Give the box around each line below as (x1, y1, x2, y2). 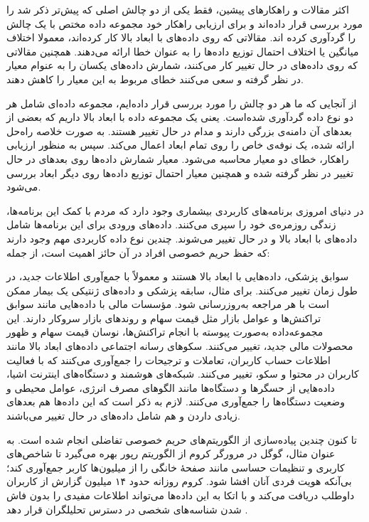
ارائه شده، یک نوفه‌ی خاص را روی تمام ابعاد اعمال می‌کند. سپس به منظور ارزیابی (6, 137, 355, 152)
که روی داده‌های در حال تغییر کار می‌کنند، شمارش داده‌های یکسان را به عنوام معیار (6, 58, 358, 73)
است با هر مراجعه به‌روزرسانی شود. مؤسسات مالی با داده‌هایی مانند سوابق (6, 297, 329, 311)
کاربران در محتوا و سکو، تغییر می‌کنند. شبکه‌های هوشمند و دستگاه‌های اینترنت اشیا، (6, 366, 359, 381)
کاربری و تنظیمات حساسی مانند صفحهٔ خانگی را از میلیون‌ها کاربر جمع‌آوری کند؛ (6, 459, 345, 474)
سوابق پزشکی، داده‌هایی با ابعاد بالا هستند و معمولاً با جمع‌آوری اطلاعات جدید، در (6, 269, 349, 284)
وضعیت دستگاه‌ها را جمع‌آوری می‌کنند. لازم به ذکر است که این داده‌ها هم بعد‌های (6, 394, 345, 409)
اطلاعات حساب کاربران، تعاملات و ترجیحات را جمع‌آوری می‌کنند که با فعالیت (6, 352, 331, 367)
